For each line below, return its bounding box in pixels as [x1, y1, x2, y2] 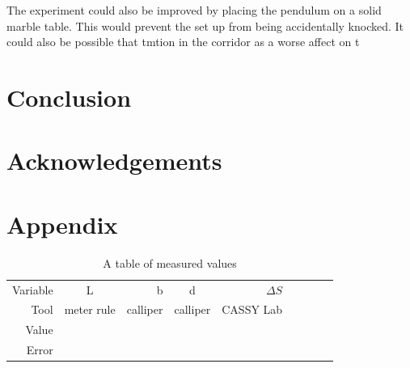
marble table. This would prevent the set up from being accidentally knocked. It [6, 17, 404, 34]
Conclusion [6, 80, 132, 113]
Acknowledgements [6, 144, 222, 177]
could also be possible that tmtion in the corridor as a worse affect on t [6, 33, 360, 50]
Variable [12, 281, 53, 298]
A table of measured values [103, 254, 237, 271]
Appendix [6, 207, 118, 240]
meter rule [64, 301, 116, 318]
